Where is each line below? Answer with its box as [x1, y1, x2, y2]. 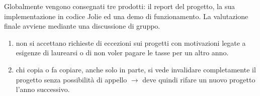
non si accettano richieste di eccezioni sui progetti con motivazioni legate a [16, 37, 246, 48]
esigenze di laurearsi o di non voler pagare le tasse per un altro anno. [16, 47, 229, 58]
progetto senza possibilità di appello [16, 74, 127, 84]
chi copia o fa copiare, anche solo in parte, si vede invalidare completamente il [16, 64, 256, 74]
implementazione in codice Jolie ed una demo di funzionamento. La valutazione [4, 11, 248, 21]
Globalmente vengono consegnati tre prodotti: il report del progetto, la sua [4, 1, 235, 11]
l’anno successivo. [16, 84, 70, 94]
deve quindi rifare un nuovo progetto [142, 74, 255, 84]
